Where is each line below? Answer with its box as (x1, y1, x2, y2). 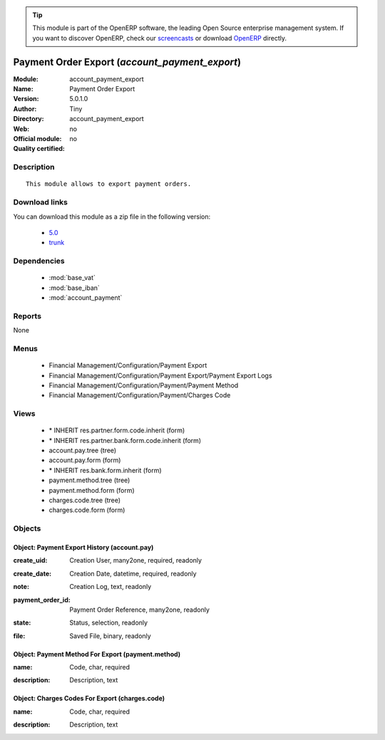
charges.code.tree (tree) (48, 496, 121, 504)
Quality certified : (13, 145, 66, 153)
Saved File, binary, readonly (69, 631, 151, 640)
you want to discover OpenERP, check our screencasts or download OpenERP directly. (32, 33, 287, 42)
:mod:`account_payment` (48, 293, 123, 302)
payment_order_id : (13, 595, 71, 604)
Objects (13, 523, 41, 533)
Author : (13, 104, 37, 113)
